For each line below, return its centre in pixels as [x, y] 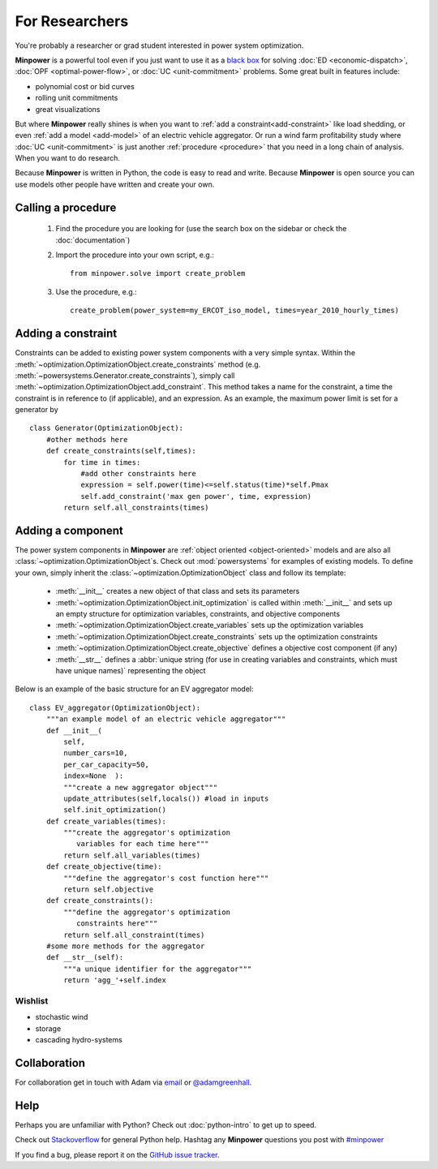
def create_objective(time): [104, 867]
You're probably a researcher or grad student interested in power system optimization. [159, 45]
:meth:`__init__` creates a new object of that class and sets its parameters [178, 591]
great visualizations [68, 109]
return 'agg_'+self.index [115, 980]
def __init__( [74, 731]
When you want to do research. [68, 158]
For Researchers [72, 21]
